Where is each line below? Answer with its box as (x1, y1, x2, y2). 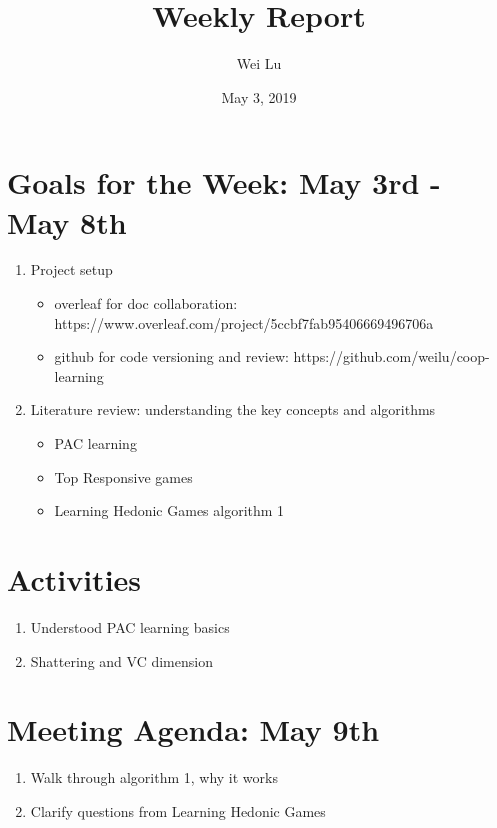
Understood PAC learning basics (30, 616, 230, 637)
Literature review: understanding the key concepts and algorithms (30, 399, 436, 420)
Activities (7, 558, 142, 599)
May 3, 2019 (221, 86, 297, 107)
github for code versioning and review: (54, 346, 289, 367)
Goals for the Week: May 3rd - (7, 162, 441, 203)
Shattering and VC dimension (30, 650, 213, 671)
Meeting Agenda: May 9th (7, 709, 380, 750)
